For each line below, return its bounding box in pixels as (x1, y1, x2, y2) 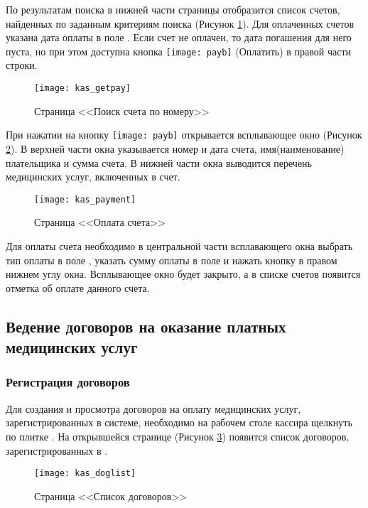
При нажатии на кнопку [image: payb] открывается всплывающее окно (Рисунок (6, 127, 362, 142)
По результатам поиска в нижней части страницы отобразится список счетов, (6, 2, 340, 16)
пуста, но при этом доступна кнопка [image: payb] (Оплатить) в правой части (6, 43, 352, 58)
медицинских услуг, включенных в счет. (6, 169, 180, 184)
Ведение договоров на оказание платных (6, 315, 286, 337)
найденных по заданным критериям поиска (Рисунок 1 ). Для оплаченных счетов (6, 16, 354, 31)
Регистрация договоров (6, 373, 130, 391)
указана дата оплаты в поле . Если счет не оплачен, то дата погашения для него (6, 30, 352, 45)
